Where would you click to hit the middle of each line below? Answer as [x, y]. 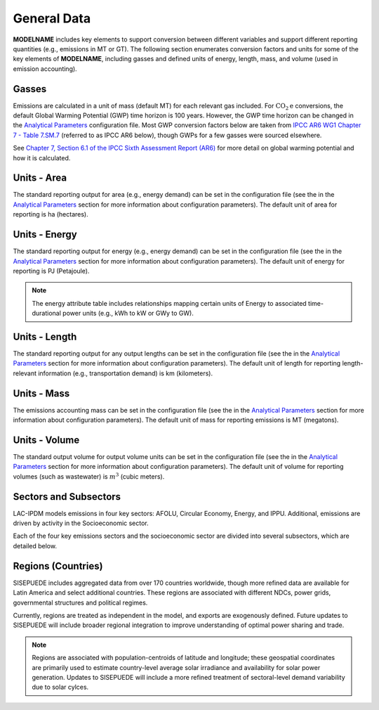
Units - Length [45, 336]
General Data [52, 18]
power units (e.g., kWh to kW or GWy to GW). [128, 314]
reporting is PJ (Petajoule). [51, 271]
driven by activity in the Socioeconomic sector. [81, 523]
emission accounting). [45, 69]
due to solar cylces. [60, 687]
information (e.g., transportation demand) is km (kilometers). [125, 373]
